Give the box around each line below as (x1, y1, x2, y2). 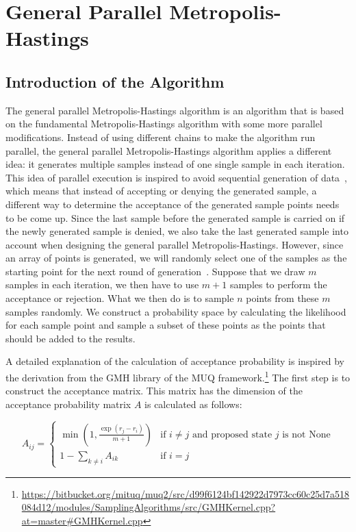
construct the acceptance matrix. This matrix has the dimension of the (5, 383, 303, 398)
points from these (246, 291, 319, 305)
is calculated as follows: (144, 396, 242, 411)
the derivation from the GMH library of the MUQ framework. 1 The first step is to (5, 368, 351, 384)
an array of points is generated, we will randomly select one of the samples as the (5, 251, 347, 265)
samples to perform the (229, 277, 327, 292)
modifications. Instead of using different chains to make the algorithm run (5, 129, 316, 144)
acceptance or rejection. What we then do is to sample (5, 291, 234, 305)
